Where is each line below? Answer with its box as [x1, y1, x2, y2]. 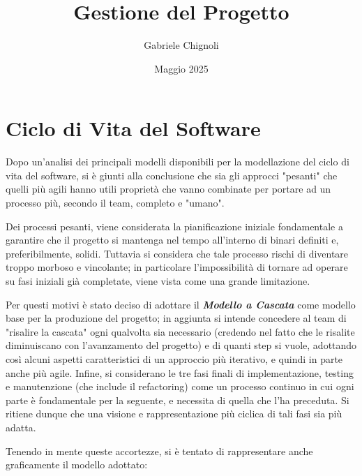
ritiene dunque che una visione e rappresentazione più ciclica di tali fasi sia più [6, 406, 342, 421]
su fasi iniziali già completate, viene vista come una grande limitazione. [6, 274, 310, 288]
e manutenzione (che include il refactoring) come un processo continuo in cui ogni [6, 379, 354, 394]
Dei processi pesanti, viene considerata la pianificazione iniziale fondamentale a [6, 218, 343, 233]
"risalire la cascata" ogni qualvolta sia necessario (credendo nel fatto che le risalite [6, 324, 355, 339]
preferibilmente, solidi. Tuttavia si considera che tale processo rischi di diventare [6, 246, 349, 260]
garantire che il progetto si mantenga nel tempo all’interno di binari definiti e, [6, 232, 339, 247]
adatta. [6, 419, 36, 434]
